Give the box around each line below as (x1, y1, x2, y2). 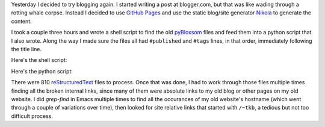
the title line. (11, 45, 42, 52)
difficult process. (11, 112, 54, 120)
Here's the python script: (11, 67, 73, 75)
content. (11, 17, 32, 25)
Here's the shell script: (11, 57, 67, 64)
